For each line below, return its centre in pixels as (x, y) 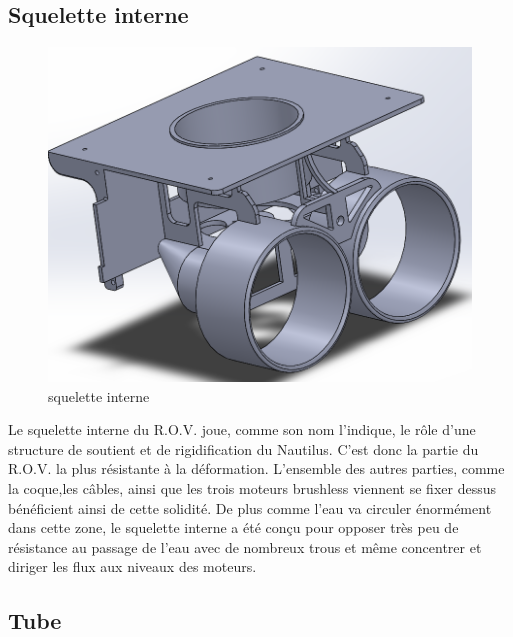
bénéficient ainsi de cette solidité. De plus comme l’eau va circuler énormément (250, 507)
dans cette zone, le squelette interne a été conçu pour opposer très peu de (233, 527)
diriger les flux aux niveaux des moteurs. (132, 566)
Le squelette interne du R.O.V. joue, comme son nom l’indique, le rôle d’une (242, 429)
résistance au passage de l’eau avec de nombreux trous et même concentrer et (245, 546)
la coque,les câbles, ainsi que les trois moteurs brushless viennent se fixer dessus (252, 487)
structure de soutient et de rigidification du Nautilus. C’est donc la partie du (243, 448)
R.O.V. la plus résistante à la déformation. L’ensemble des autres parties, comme (256, 468)
